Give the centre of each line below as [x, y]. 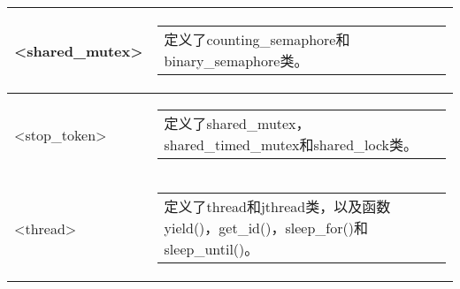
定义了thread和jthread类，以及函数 [277, 206]
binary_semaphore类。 [236, 61]
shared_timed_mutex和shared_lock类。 [291, 144]
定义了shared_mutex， [237, 123]
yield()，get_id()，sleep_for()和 [266, 228]
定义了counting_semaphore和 [257, 39]
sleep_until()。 [211, 249]
